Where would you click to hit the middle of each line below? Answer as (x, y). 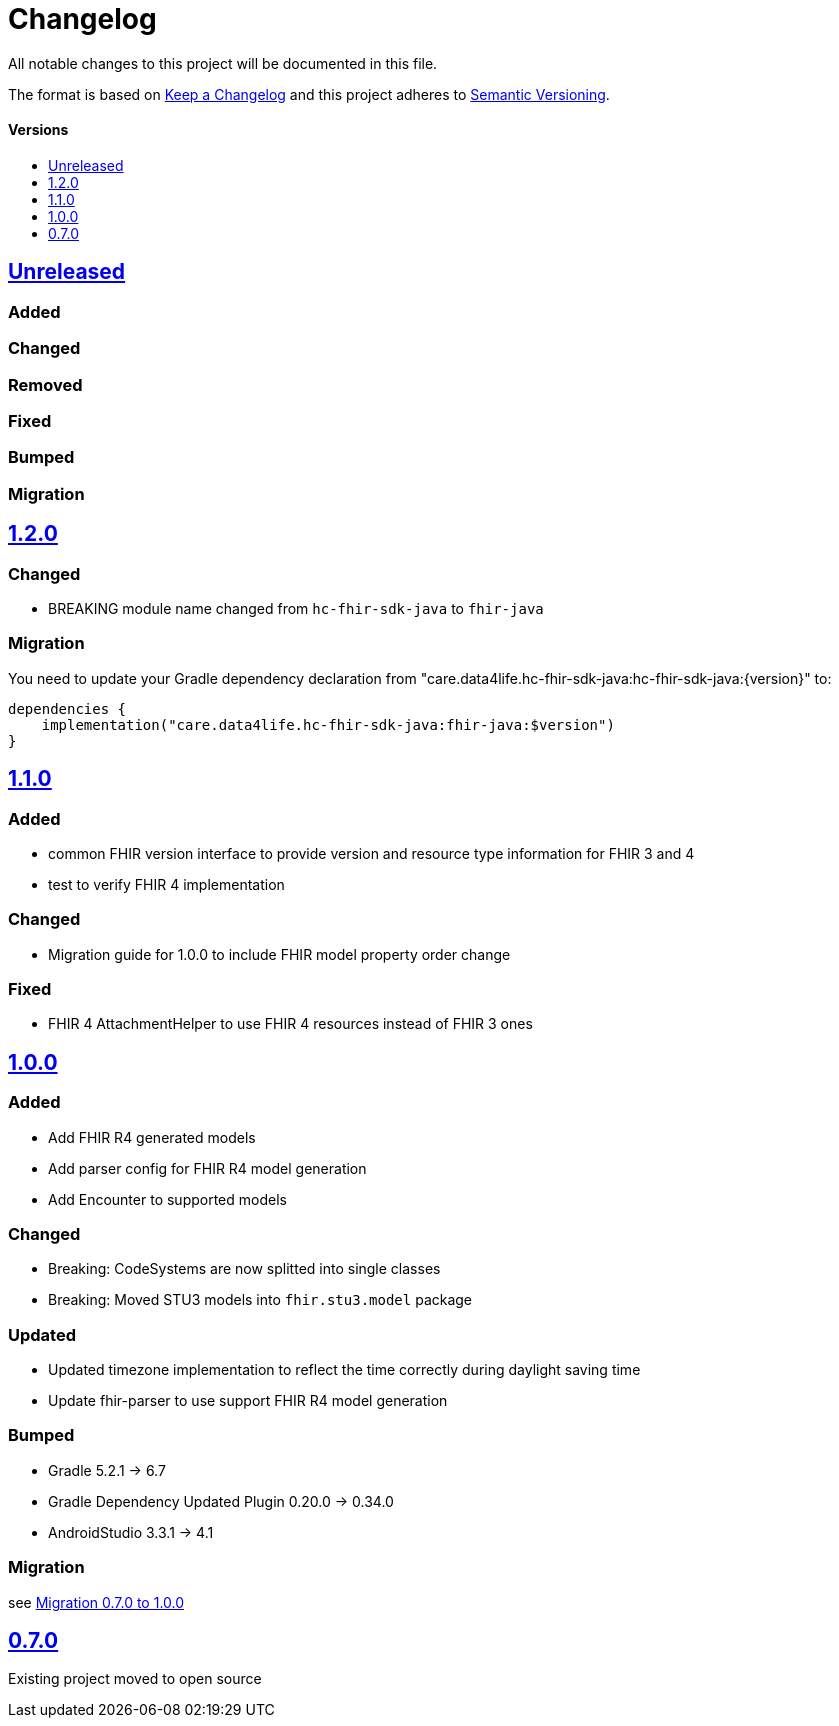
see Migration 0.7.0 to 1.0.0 (96, 1602)
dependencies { (67, 708)
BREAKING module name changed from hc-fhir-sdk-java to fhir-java (296, 608)
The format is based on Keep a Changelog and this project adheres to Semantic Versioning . (309, 94)
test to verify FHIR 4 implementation (166, 884)
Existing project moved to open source (135, 1679)
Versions (38, 130)
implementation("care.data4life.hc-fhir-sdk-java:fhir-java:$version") (328, 724)
